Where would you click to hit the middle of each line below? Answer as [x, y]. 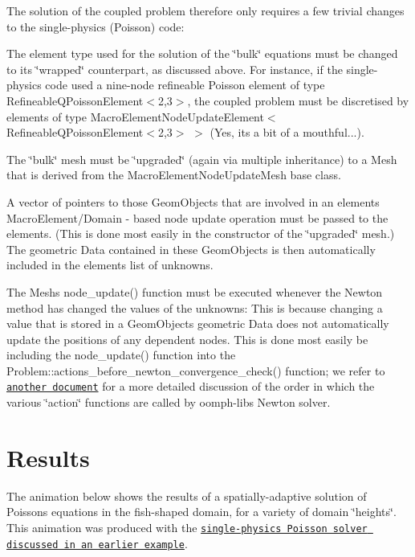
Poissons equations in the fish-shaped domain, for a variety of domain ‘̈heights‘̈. [201, 512]
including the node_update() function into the [121, 355]
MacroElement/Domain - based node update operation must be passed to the [197, 217]
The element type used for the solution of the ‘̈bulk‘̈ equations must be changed [202, 53]
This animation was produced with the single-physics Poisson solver [187, 528]
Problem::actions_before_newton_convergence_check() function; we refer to [196, 370]
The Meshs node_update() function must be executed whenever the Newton [195, 291]
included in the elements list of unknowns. [110, 265]
